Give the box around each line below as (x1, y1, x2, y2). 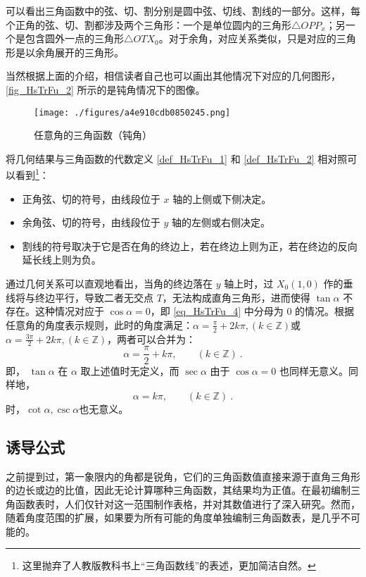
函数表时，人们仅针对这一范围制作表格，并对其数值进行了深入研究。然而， (15, 496, 360, 511)
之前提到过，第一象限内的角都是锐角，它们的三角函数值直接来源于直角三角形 (6, 469, 360, 483)
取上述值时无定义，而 (80, 363, 179, 378)
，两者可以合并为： (106, 331, 196, 346)
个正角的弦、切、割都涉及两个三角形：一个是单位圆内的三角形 (6, 17, 291, 32)
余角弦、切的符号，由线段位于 (22, 215, 160, 230)
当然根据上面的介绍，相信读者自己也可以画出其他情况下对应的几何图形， (6, 68, 341, 83)
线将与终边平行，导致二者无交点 (6, 290, 153, 304)
